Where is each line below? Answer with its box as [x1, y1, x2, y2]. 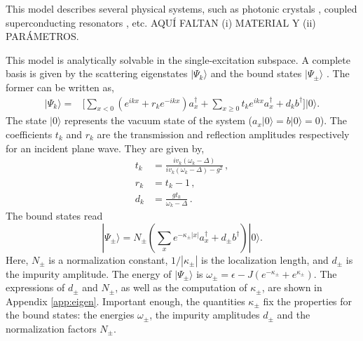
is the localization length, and [201, 252, 329, 267]
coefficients [6, 126, 53, 141]
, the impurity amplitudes [149, 307, 260, 322]
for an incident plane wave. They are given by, [6, 140, 205, 155]
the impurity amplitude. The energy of [6, 266, 172, 281]
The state [6, 113, 47, 128]
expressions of [6, 280, 65, 295]
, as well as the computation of [115, 280, 247, 295]
